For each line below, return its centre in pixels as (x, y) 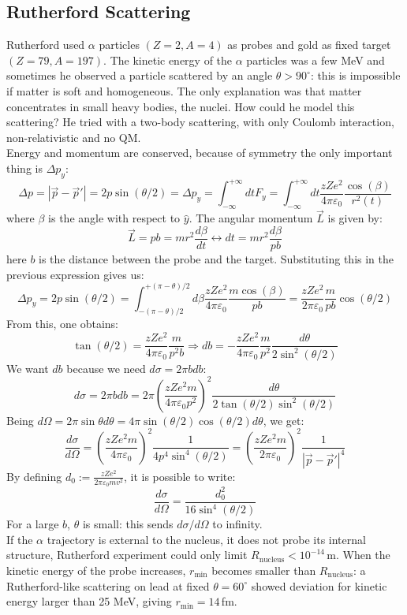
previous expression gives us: (75, 274)
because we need (106, 368)
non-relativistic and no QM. (74, 137)
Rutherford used (46, 45)
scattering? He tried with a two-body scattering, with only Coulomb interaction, (200, 122)
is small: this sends (128, 524)
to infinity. (237, 524)
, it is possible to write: (179, 476)
